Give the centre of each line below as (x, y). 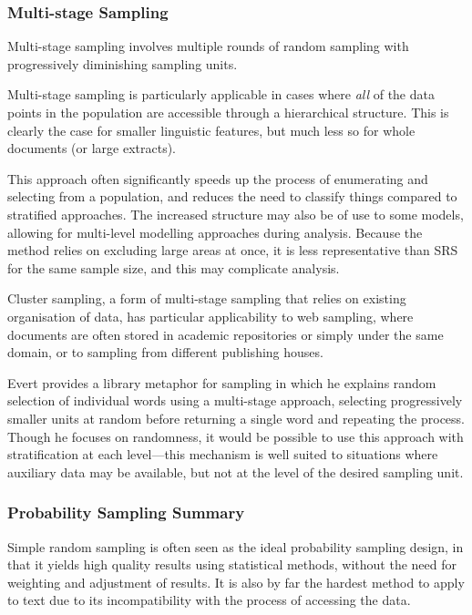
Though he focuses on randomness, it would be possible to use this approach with (236, 436)
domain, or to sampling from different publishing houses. (165, 352)
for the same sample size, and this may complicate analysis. (174, 267)
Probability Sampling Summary (126, 512)
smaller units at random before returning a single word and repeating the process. (236, 418)
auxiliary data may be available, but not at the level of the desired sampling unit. (236, 471)
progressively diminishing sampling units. (123, 63)
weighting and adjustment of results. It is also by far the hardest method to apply (236, 582)
